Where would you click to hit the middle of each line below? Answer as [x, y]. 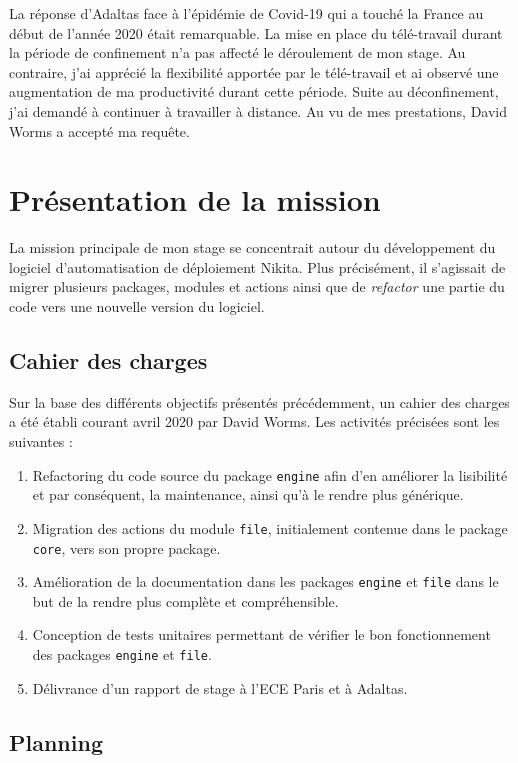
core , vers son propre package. [126, 547]
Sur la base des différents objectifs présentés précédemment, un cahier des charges [259, 401]
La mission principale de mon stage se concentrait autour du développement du [252, 247]
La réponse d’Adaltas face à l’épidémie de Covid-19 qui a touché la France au [246, 13]
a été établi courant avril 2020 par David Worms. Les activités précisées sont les [254, 421]
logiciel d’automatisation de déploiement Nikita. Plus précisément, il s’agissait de [257, 266]
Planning [56, 741]
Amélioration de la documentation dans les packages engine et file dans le [265, 581]
